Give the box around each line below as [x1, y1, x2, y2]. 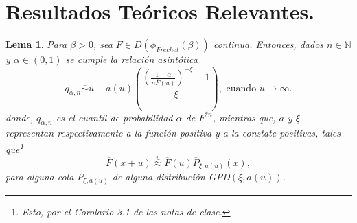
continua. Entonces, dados [213, 37, 324, 51]
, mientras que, [212, 110, 276, 124]
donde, [5, 110, 34, 124]
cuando [226, 83, 257, 93]
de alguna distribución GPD [112, 169, 230, 184]
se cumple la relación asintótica [65, 52, 198, 67]
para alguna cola [5, 169, 74, 184]
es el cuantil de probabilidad [56, 110, 173, 124]
